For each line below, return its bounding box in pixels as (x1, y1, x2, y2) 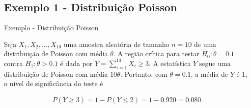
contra (4, 58, 23, 68)
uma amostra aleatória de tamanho (63, 39, 169, 49)
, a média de (191, 68, 228, 79)
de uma (194, 39, 217, 49)
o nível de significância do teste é (4, 78, 103, 88)
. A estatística (148, 58, 191, 68)
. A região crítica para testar (113, 48, 199, 59)
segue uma (199, 58, 231, 68)
